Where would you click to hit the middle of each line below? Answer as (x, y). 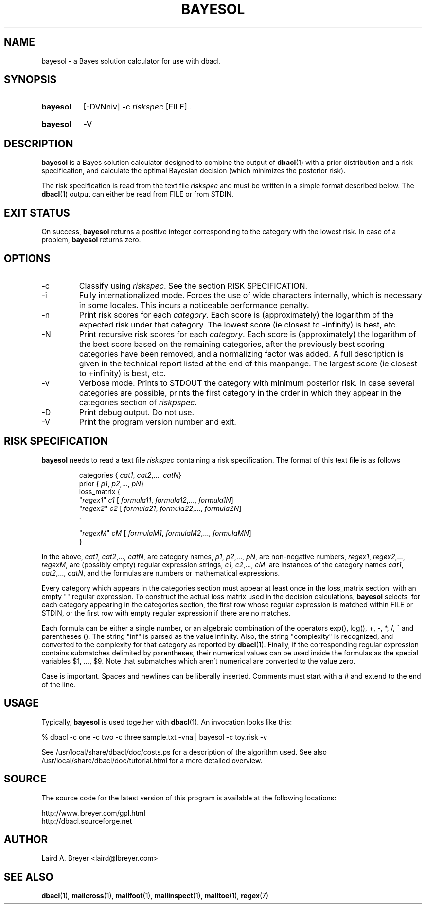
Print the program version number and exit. (158, 422)
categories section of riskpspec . (138, 402)
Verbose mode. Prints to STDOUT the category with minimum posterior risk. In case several (247, 383)
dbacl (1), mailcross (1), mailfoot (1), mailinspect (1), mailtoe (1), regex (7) (155, 896)
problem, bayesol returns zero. (91, 240)
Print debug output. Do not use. (137, 412)
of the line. (59, 684)
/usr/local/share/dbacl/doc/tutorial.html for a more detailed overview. (152, 760)
